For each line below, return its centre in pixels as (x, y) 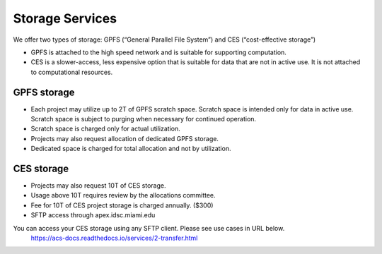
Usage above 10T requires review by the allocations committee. (123, 195)
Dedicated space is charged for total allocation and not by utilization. (131, 149)
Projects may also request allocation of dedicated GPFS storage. (125, 138)
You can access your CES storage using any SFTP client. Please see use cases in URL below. (149, 228)
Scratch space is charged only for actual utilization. (105, 129)
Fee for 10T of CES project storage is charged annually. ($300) (122, 205)
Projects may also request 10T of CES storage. (98, 186)
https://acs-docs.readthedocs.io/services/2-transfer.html (114, 238)
